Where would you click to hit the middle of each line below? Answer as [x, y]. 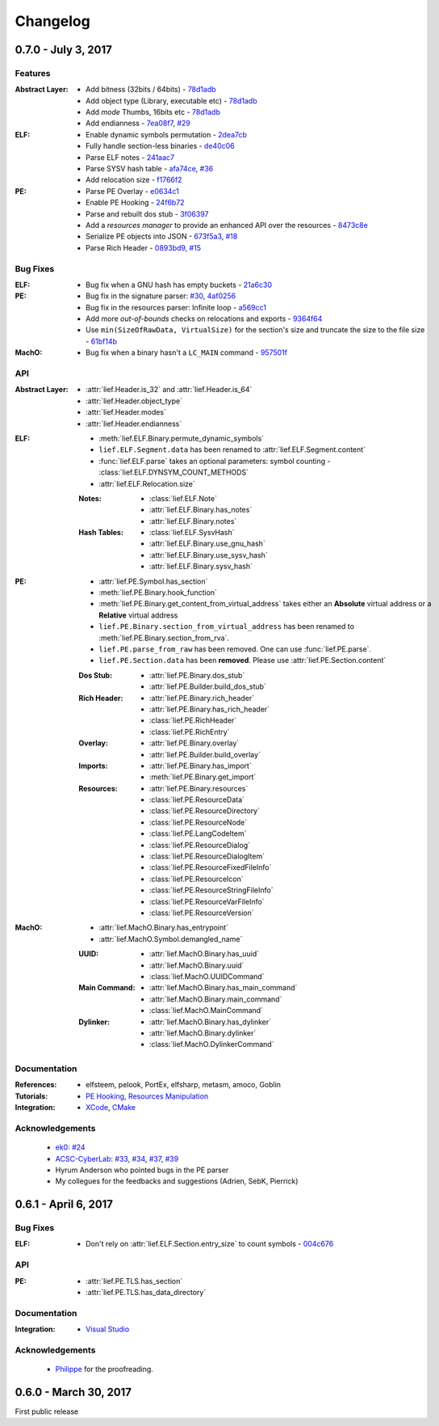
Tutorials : [31, 1096]
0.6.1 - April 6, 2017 [64, 1205]
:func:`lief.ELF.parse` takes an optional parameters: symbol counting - [215, 461]
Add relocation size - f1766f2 [134, 180]
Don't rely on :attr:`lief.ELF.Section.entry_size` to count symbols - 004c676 [210, 1244]
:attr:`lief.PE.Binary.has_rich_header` [210, 709]
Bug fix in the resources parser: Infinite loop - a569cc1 [176, 307]
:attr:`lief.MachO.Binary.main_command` [216, 999]
